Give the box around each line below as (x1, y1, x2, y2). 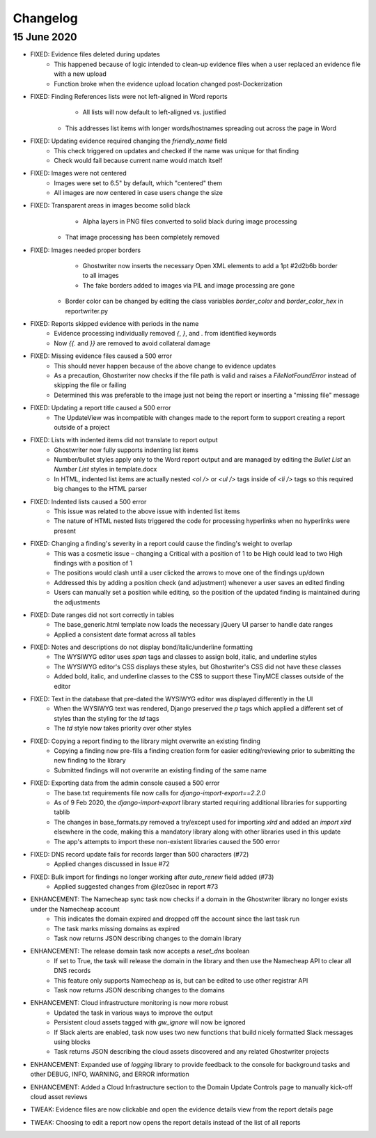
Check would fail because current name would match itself (54, 156, 223, 164)
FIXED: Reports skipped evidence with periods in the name (30, 319, 199, 327)
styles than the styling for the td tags (54, 714, 159, 722)
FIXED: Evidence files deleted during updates (30, 50, 160, 59)
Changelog (13, 10, 78, 26)
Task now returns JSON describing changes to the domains (54, 985, 226, 994)
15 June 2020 (13, 31, 77, 43)
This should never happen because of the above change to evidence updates (54, 361, 276, 370)
